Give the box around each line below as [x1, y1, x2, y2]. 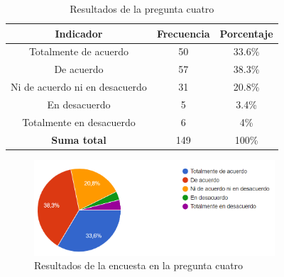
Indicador [55, 26, 103, 40]
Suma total [51, 132, 106, 147]
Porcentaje [219, 26, 273, 40]
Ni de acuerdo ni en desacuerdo [11, 79, 147, 94]
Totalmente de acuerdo [28, 44, 129, 59]
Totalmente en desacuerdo [22, 114, 136, 129]
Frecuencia [156, 26, 210, 40]
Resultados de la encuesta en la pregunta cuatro [34, 258, 244, 273]
